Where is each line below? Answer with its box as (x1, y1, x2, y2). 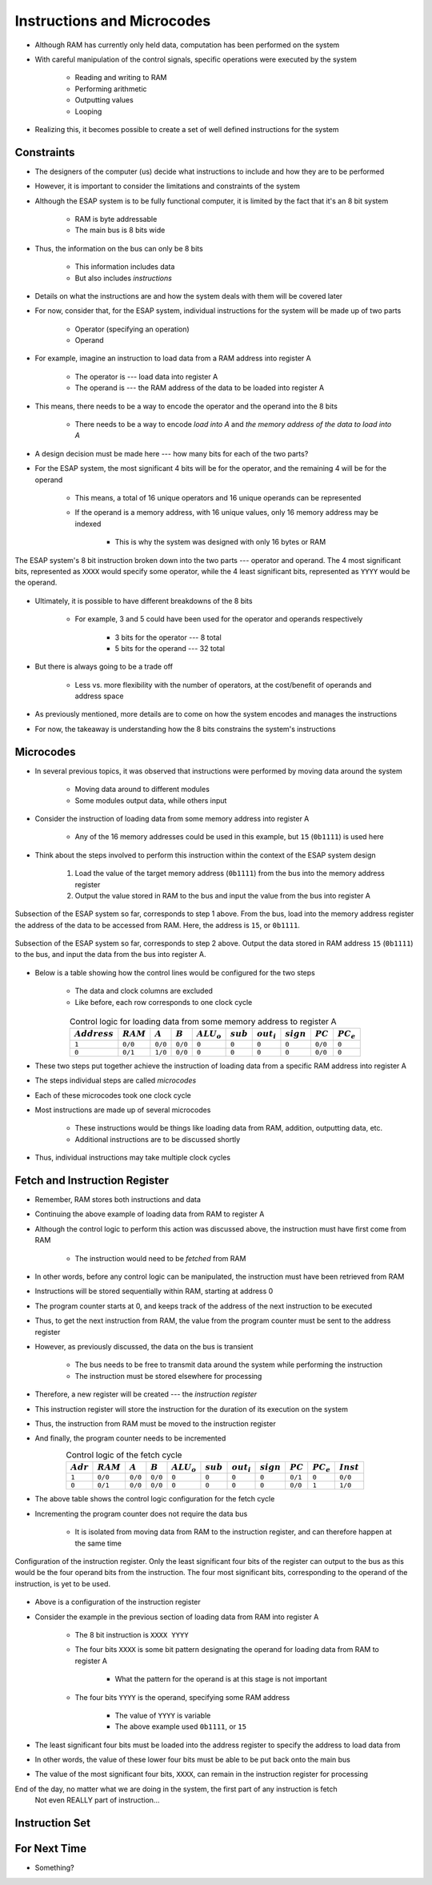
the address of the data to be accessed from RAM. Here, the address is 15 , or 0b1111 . (14, 920, 300, 930)
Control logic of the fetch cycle (66, 1449, 182, 1461)
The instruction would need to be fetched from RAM (74, 1253, 246, 1263)
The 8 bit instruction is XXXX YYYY (74, 1630, 189, 1639)
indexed (74, 519, 102, 529)
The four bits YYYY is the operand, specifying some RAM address (74, 1692, 290, 1702)
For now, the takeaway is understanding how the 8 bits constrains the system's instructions (34, 724, 336, 734)
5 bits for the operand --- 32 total (114, 643, 226, 653)
